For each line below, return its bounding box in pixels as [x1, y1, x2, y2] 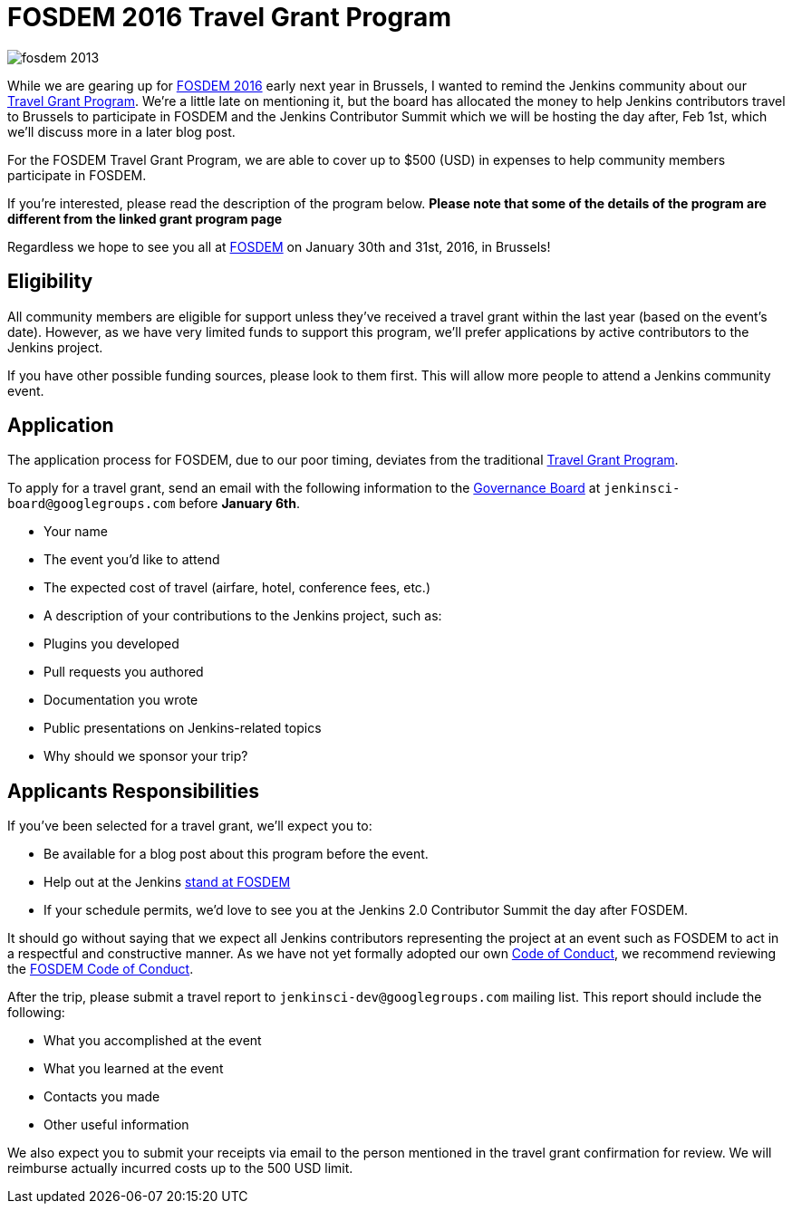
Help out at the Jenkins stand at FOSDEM [43, 874, 291, 890]
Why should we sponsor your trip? [43, 748, 248, 764]
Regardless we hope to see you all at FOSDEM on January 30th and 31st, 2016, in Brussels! [7, 238, 551, 255]
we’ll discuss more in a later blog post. [7, 123, 236, 139]
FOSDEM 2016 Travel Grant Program [7, 2, 451, 33]
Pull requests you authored [43, 664, 204, 680]
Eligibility [7, 270, 93, 293]
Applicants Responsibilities [7, 779, 260, 803]
